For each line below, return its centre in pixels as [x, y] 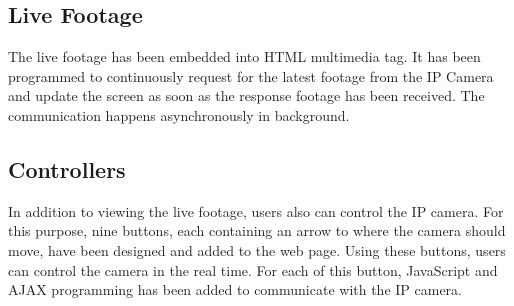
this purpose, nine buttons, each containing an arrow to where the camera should [257, 230]
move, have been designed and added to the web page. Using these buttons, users [257, 249]
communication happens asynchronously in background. [179, 114]
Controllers [67, 168]
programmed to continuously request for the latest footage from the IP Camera [251, 75]
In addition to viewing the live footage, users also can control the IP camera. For [256, 210]
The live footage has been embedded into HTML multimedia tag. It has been [244, 56]
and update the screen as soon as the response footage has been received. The [246, 95]
